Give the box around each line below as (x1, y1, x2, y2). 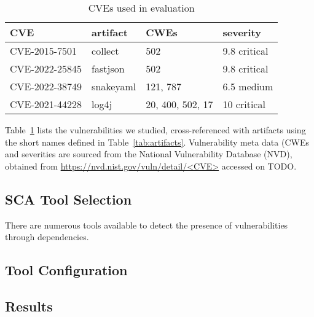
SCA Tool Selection (5, 189, 132, 208)
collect (92, 44, 119, 58)
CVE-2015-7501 (10, 44, 77, 58)
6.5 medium (222, 79, 273, 93)
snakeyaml (92, 79, 136, 93)
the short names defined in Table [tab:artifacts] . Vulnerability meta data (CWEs (5, 135, 309, 148)
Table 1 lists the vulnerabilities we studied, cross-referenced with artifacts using (5, 123, 306, 136)
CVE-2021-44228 (10, 97, 82, 111)
